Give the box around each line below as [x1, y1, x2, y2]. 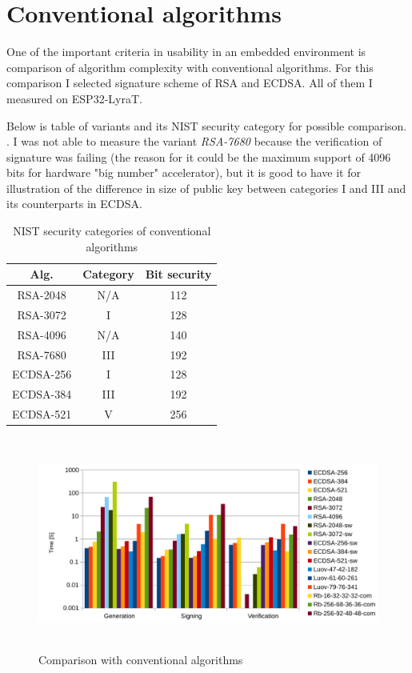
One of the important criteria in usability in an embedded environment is [6, 43, 366, 60]
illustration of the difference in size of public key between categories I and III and [6, 179, 406, 196]
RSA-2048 [17, 286, 66, 303]
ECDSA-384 [12, 386, 72, 403]
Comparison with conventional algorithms [38, 651, 243, 668]
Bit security [145, 266, 212, 282]
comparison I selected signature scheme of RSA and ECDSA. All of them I [6, 74, 373, 91]
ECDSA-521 [12, 406, 72, 423]
